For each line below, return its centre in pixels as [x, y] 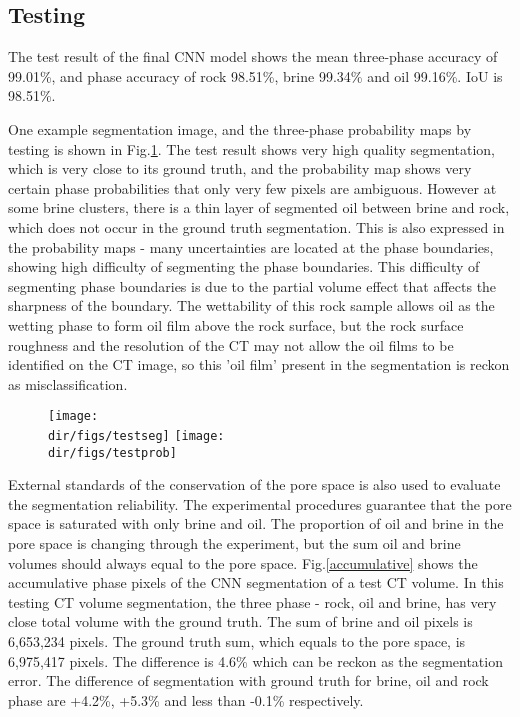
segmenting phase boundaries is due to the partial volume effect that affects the [252, 285]
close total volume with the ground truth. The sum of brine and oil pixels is [240, 621]
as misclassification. [68, 383]
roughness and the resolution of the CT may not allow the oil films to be [231, 344]
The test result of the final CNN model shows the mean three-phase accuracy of [253, 56]
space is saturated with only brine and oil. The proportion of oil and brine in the [256, 523]
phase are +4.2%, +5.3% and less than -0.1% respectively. [186, 699]
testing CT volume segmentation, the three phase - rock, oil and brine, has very [252, 601]
